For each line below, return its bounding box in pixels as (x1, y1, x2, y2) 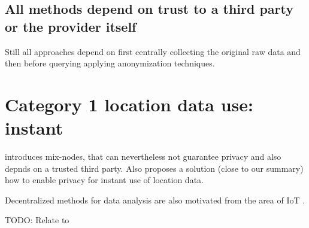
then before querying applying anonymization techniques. (5, 57, 215, 69)
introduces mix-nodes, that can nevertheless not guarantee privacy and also (5, 150, 281, 163)
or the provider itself (5, 17, 137, 35)
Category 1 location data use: (5, 92, 253, 116)
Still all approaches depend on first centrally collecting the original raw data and (5, 45, 301, 57)
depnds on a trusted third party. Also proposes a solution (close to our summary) (5, 162, 304, 174)
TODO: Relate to (5, 214, 69, 226)
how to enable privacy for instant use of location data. (5, 174, 204, 186)
